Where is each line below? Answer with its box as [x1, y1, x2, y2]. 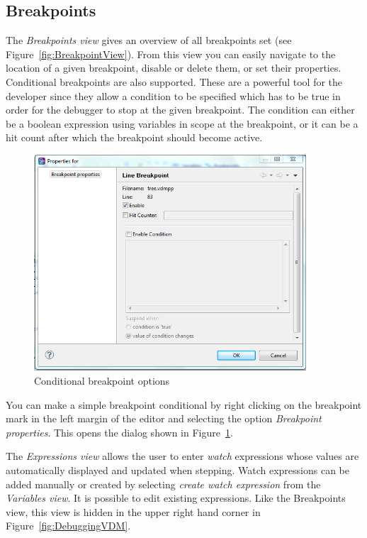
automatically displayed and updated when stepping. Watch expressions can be [6, 462, 350, 477]
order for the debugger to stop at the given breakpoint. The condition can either [6, 102, 355, 117]
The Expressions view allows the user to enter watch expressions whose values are [6, 449, 359, 463]
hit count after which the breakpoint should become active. [6, 130, 263, 145]
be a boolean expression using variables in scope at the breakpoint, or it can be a [6, 116, 358, 131]
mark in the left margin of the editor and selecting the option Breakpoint [6, 411, 322, 426]
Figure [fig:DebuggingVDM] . [6, 518, 131, 533]
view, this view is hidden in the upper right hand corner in [6, 504, 261, 519]
